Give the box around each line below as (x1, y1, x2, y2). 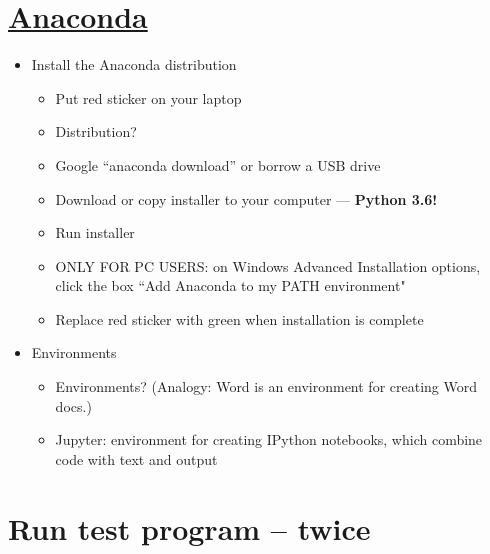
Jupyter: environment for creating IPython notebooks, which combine (55, 429, 483, 450)
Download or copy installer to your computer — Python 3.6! (55, 188, 438, 209)
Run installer (55, 222, 135, 243)
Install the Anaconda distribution (31, 54, 237, 75)
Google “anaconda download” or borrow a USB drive (55, 154, 381, 175)
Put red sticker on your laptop (55, 87, 242, 108)
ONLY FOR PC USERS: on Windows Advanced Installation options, (55, 255, 481, 276)
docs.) (55, 395, 92, 416)
